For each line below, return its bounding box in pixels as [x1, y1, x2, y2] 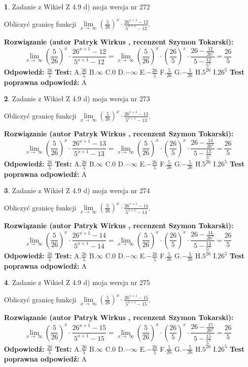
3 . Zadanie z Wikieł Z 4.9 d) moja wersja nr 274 [4, 185, 150, 196]
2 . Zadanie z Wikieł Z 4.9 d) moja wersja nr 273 [4, 93, 150, 104]
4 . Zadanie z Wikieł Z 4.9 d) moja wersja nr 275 [4, 277, 150, 287]
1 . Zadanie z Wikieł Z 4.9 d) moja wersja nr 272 [4, 1, 150, 11]
